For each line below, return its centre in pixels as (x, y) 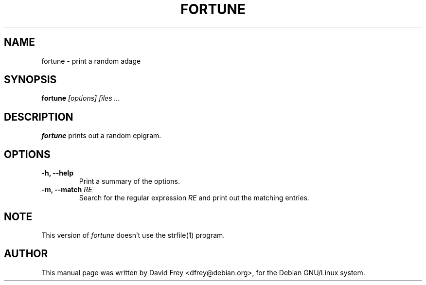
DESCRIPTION (39, 117)
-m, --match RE (67, 190)
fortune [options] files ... (81, 98)
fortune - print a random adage (91, 61)
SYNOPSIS (30, 80)
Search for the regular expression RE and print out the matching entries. (194, 198)
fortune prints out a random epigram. (101, 136)
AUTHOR (26, 254)
